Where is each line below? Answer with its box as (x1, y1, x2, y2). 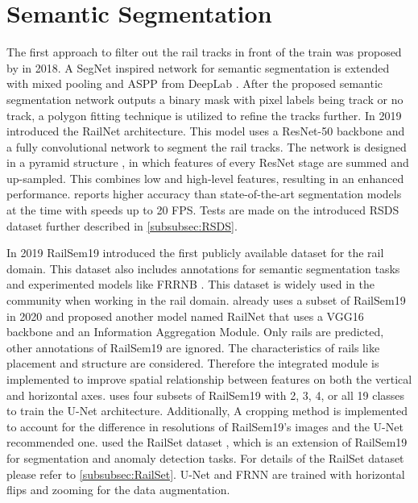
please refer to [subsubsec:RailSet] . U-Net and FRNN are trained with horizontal (6, 465, 405, 482)
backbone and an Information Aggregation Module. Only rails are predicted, (6, 323, 384, 340)
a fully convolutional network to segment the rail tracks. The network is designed (6, 138, 407, 155)
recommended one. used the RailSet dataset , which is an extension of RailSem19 (6, 434, 408, 451)
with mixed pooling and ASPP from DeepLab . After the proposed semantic (6, 75, 383, 92)
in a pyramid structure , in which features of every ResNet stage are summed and (6, 154, 409, 171)
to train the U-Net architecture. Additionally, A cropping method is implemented (6, 402, 408, 419)
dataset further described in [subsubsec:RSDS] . (6, 217, 238, 234)
